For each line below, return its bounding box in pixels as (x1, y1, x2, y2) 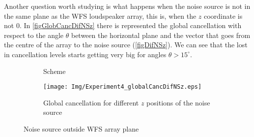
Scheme (43, 66, 66, 76)
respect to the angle (4, 30, 64, 40)
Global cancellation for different (43, 97, 139, 107)
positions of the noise (146, 97, 210, 107)
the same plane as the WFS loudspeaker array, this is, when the (4, 10, 197, 21)
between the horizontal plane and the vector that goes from (71, 30, 251, 40)
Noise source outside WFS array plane (24, 124, 139, 134)
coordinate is (203, 10, 243, 21)
